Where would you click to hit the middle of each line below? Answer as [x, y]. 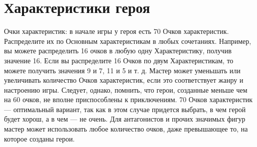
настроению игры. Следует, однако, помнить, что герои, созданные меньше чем [126, 89]
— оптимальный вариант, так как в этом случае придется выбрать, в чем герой [125, 109]
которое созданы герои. [39, 138]
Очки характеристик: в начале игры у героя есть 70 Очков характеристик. [116, 31]
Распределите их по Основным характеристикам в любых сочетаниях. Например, [128, 41]
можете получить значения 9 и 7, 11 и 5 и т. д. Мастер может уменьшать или [122, 70]
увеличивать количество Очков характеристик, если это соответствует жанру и [124, 80]
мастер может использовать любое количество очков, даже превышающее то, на [126, 129]
